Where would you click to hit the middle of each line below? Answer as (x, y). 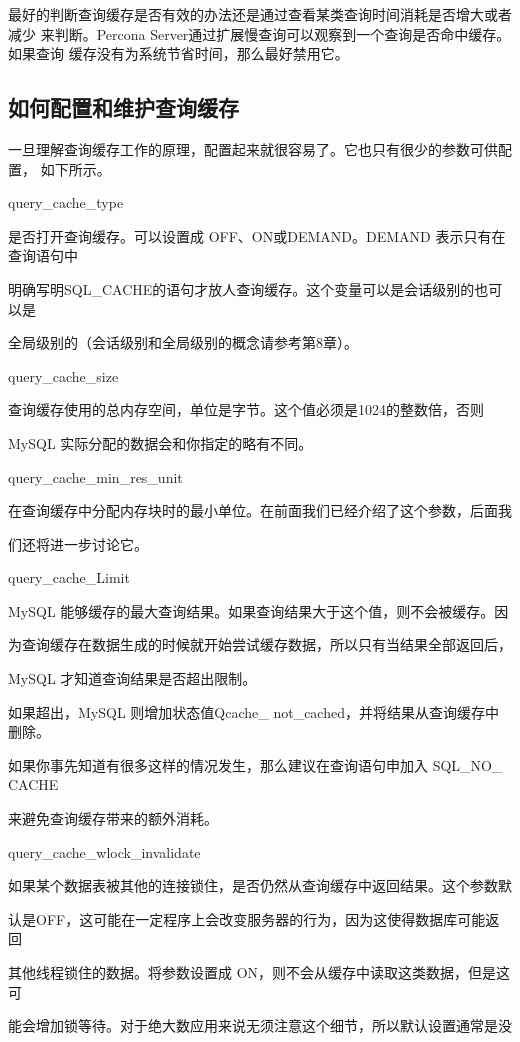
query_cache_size (63, 375)
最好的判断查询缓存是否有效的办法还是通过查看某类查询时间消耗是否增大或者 (260, 14)
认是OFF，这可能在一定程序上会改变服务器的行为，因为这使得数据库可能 (247, 918)
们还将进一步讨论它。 (78, 543)
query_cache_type (66, 202)
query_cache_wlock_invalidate (104, 851)
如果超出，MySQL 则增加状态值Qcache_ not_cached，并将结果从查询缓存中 (253, 711)
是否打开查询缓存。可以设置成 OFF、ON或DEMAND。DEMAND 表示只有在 (257, 235)
